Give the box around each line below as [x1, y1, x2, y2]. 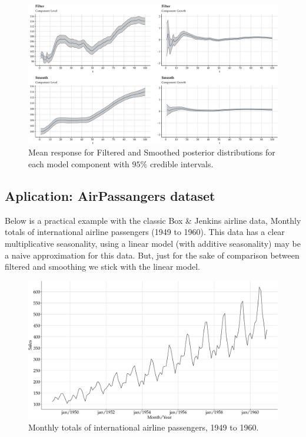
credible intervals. [149, 158, 214, 170]
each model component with [28, 158, 129, 170]
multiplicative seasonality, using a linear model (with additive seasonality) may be [5, 237, 301, 250]
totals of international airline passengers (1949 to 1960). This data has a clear [5, 226, 285, 238]
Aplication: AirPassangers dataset [5, 187, 215, 205]
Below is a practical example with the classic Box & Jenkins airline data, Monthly [5, 214, 301, 226]
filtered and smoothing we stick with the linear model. [5, 260, 200, 273]
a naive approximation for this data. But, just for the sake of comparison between [5, 249, 300, 261]
